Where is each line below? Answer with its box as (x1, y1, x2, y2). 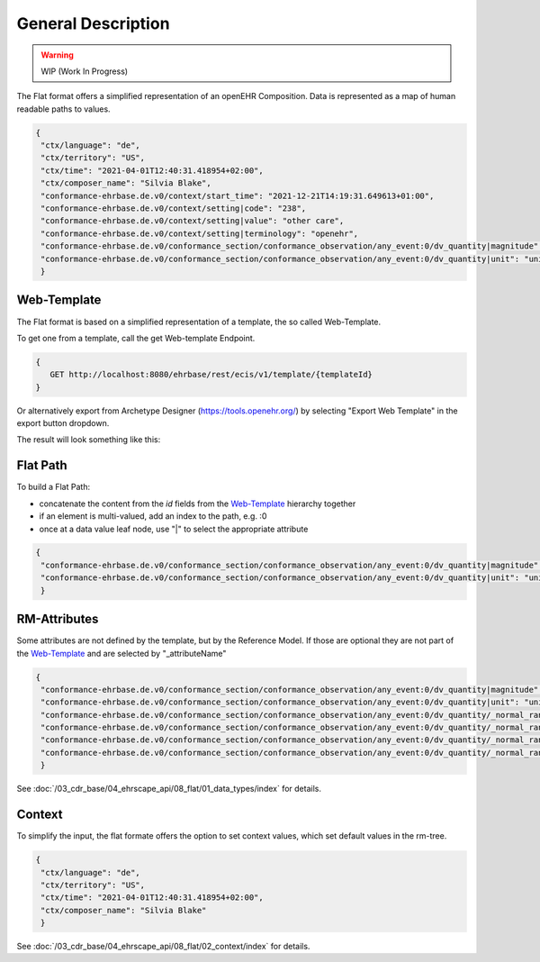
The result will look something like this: (16, 434, 161, 445)
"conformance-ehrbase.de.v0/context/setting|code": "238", (40, 204, 307, 213)
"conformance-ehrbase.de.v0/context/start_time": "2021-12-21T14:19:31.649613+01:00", (40, 190, 435, 201)
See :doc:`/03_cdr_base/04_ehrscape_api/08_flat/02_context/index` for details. (16, 941, 310, 952)
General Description (16, 14, 170, 33)
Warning (40, 50, 74, 60)
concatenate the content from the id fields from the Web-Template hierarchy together (39, 498, 356, 509)
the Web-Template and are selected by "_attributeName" (16, 648, 227, 658)
